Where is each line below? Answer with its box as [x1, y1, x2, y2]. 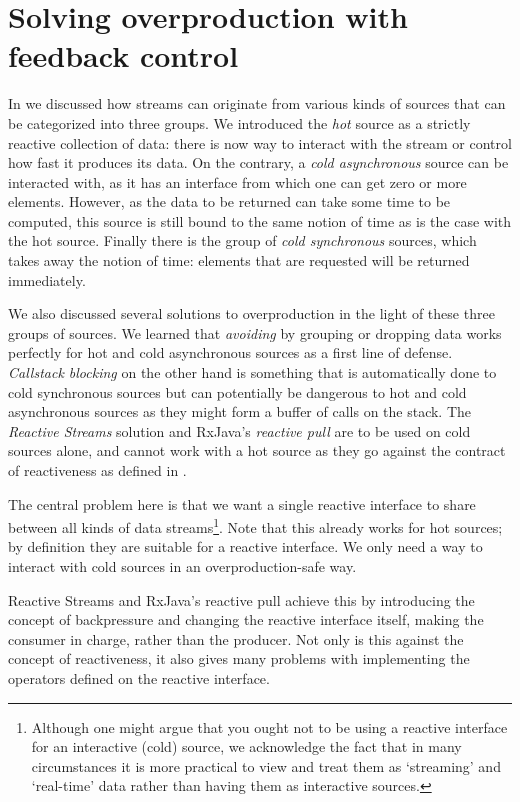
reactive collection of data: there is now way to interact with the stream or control [8, 132, 512, 153]
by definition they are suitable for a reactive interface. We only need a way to [8, 536, 483, 557]
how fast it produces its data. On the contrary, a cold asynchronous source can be [8, 152, 509, 173]
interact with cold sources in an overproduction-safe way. [8, 556, 357, 577]
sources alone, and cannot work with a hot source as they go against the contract [8, 440, 506, 461]
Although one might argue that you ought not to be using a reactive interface [31, 716, 508, 737]
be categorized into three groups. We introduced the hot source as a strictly [8, 112, 471, 133]
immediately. [8, 269, 86, 290]
